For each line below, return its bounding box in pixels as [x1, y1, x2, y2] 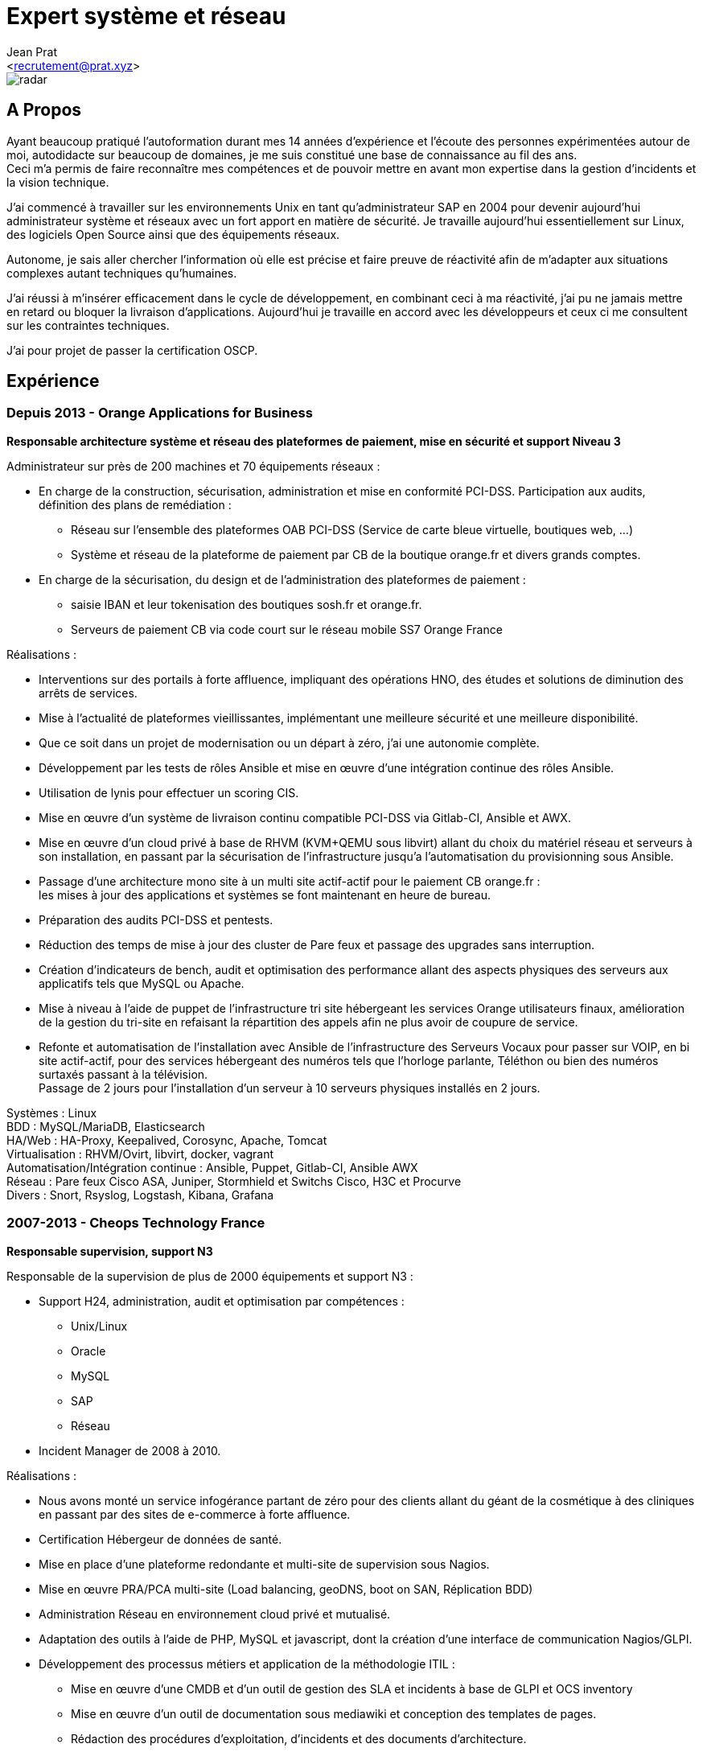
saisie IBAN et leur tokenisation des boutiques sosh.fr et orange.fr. [71, 597, 422, 611]
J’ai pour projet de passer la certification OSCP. [6, 343, 258, 357]
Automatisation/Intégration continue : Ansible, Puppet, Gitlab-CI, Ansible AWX [6, 1160, 418, 1174]
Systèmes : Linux [6, 1105, 97, 1120]
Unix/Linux [71, 1318, 128, 1333]
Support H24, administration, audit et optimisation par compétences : [39, 1293, 405, 1308]
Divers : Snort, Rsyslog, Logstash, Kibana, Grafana [6, 1187, 274, 1202]
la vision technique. [6, 175, 109, 189]
